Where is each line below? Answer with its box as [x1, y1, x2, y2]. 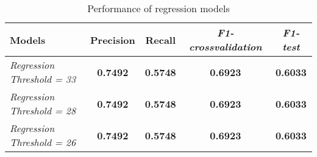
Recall [145, 32, 176, 47]
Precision [90, 32, 135, 47]
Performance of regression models [87, 1, 230, 15]
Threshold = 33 [10, 72, 76, 86]
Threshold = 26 [10, 135, 76, 149]
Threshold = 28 [10, 103, 76, 117]
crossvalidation [189, 40, 262, 54]
